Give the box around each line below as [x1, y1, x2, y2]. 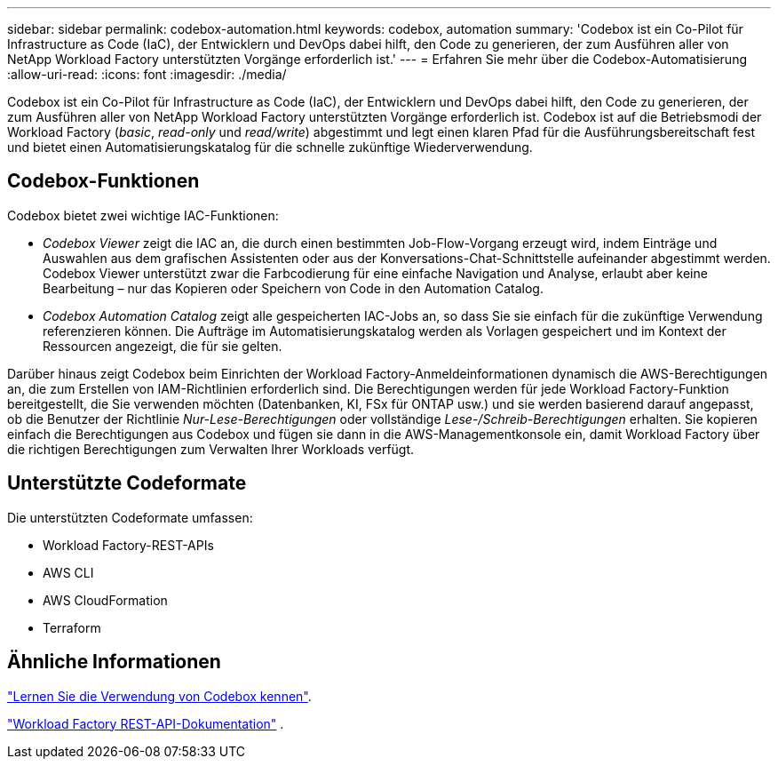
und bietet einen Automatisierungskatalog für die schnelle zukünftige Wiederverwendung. [7, 140, 533, 155]
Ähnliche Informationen [7, 650, 221, 674]
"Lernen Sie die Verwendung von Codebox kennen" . [7, 688, 312, 704]
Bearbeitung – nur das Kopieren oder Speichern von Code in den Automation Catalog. [43, 280, 544, 296]
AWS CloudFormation [43, 592, 168, 608]
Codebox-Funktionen [7, 170, 200, 193]
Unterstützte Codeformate [7, 472, 247, 495]
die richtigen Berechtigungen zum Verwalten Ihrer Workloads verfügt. [7, 441, 415, 457]
